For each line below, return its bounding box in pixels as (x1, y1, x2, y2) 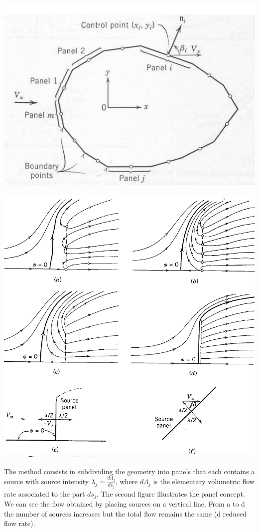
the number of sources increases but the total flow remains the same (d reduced (4, 508, 247, 519)
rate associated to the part (4, 488, 85, 499)
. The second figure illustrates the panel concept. (96, 488, 245, 499)
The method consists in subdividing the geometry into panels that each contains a (4, 466, 255, 476)
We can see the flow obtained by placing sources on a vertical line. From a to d (4, 498, 245, 509)
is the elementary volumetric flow (153, 476, 255, 487)
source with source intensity (4, 476, 89, 487)
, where (115, 476, 138, 487)
